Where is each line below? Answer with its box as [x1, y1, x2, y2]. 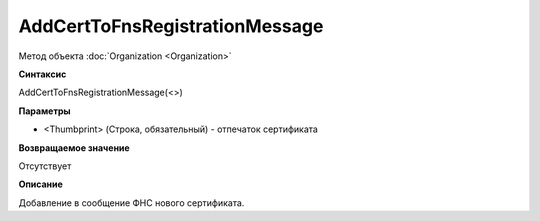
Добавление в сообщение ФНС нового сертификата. [18, 196, 245, 209]
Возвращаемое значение [18, 141, 130, 154]
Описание [18, 178, 64, 190]
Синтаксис [18, 68, 67, 80]
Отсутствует [18, 160, 72, 172]
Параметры [18, 105, 71, 117]
